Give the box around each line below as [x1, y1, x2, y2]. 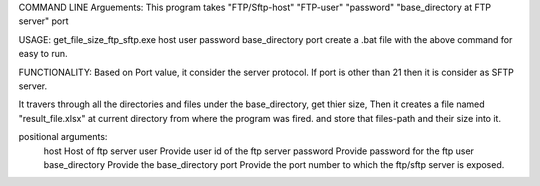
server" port [18, 15, 69, 27]
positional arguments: [18, 131, 108, 143]
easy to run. [18, 48, 68, 60]
